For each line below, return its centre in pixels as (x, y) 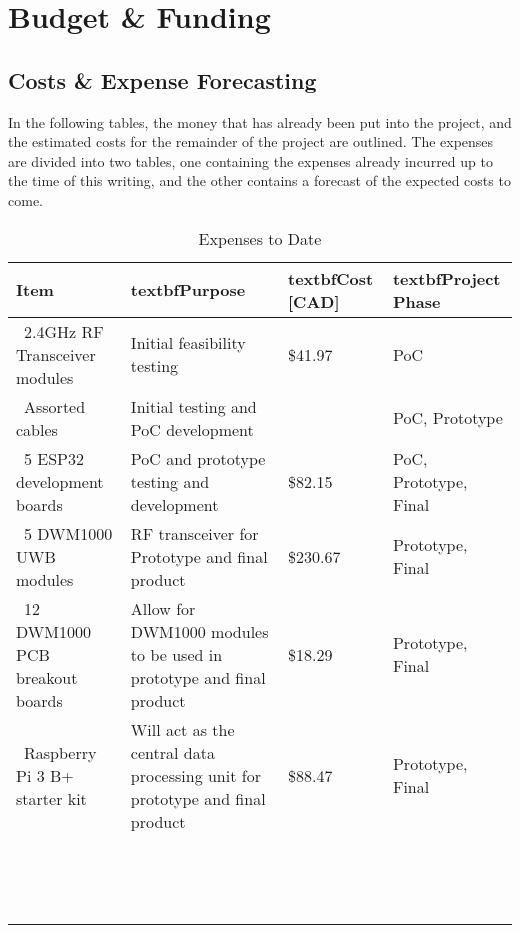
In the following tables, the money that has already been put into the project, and (260, 121)
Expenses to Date (260, 238)
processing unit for (195, 775)
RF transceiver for (194, 533)
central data (172, 752)
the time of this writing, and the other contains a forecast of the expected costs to (259, 180)
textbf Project (446, 278)
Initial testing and (193, 406)
